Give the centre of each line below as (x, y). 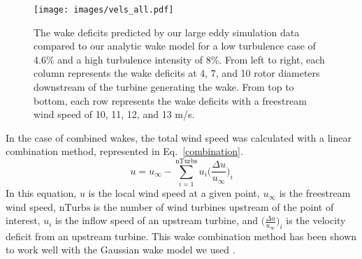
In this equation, (41, 193)
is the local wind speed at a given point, (174, 193)
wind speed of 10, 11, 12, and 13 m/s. (114, 114)
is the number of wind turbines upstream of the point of (213, 206)
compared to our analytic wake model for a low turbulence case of (175, 46)
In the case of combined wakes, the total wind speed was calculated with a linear (179, 137)
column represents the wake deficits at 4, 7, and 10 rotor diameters (177, 73)
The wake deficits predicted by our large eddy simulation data (167, 32)
